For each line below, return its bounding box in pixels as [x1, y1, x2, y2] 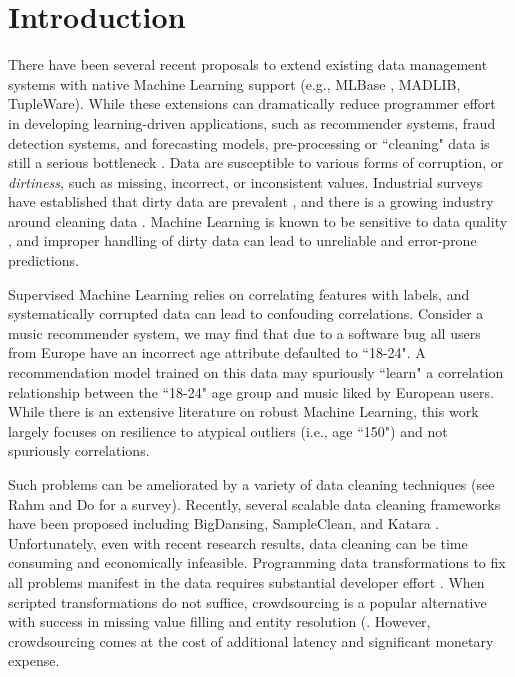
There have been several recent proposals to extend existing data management [8, 54, 488, 75]
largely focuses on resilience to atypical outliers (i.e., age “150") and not [8, 420, 448, 441]
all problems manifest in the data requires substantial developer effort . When [8, 571, 485, 592]
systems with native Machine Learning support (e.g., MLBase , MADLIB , [8, 73, 461, 94]
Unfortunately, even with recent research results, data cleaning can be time [8, 532, 468, 553]
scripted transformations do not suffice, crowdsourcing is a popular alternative [8, 591, 487, 612]
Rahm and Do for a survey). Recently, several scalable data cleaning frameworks [8, 493, 501, 514]
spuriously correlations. [8, 440, 150, 461]
